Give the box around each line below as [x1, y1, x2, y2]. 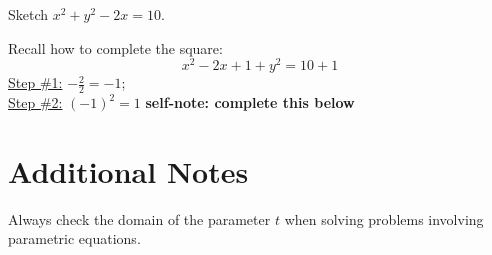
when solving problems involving [284, 208, 484, 229]
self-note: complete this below [145, 92, 355, 113]
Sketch [8, 4, 49, 24]
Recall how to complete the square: [8, 37, 223, 58]
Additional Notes [8, 150, 249, 191]
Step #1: [8, 72, 63, 93]
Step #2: [8, 92, 63, 113]
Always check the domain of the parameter [8, 208, 271, 229]
